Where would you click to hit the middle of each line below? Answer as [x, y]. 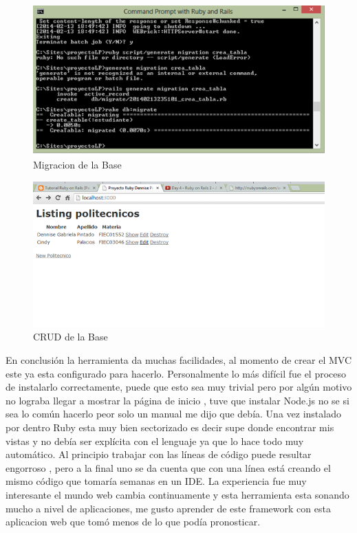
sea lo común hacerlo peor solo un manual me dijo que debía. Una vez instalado [173, 414]
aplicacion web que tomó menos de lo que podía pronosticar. [133, 522]
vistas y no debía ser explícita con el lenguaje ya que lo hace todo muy [155, 440]
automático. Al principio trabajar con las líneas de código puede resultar [159, 454]
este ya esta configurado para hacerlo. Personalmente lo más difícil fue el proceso [176, 373]
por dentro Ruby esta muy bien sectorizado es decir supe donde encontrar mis [170, 427]
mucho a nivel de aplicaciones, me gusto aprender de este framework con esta [168, 508]
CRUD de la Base [71, 337]
